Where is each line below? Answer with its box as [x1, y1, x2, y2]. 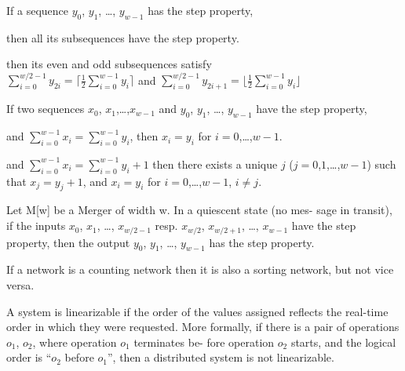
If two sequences [6, 100, 85, 117]
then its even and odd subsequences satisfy [6, 56, 212, 72]
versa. [6, 276, 35, 293]
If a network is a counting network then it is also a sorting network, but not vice [6, 261, 394, 278]
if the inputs [6, 217, 66, 234]
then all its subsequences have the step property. [6, 29, 239, 45]
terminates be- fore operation [133, 333, 275, 350]
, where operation [32, 333, 117, 350]
